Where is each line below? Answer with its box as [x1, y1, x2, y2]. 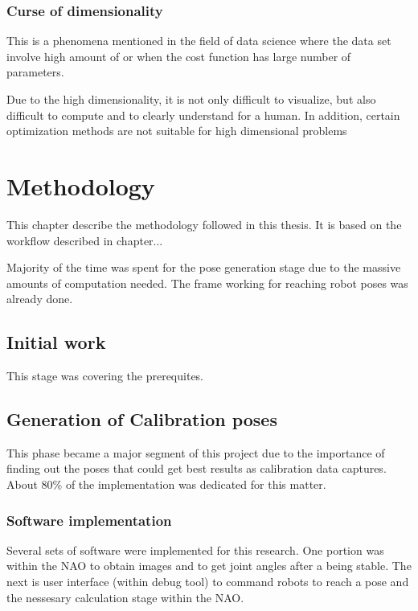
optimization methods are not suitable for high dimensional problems [6, 122, 347, 139]
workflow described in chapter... [6, 232, 163, 248]
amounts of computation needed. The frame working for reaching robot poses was [6, 274, 408, 291]
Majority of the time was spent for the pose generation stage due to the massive [6, 259, 401, 276]
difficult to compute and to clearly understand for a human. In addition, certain [6, 106, 400, 123]
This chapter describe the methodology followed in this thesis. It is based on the [6, 215, 402, 232]
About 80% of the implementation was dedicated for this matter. [6, 476, 326, 493]
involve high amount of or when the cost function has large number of [6, 47, 351, 64]
